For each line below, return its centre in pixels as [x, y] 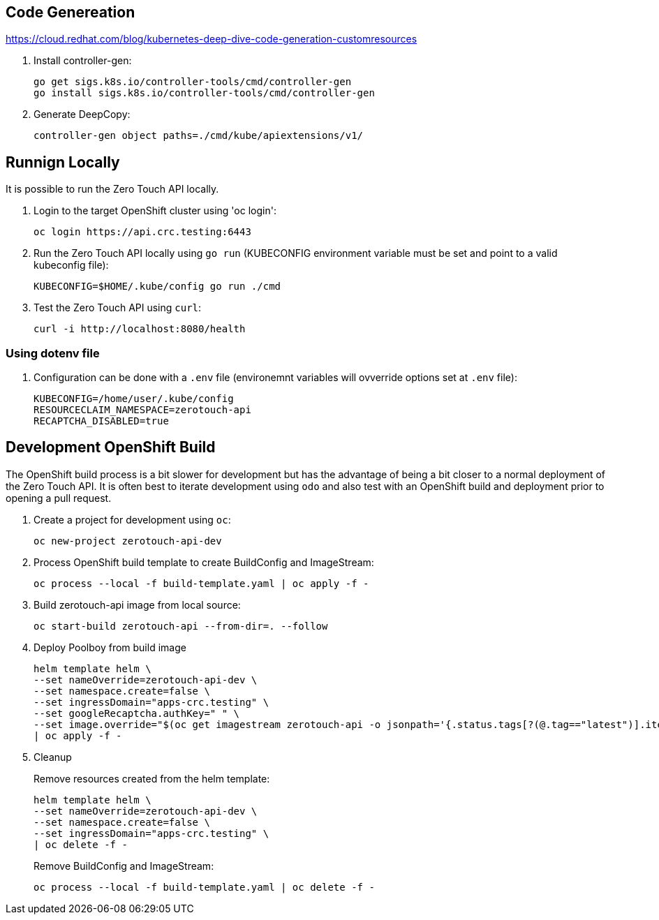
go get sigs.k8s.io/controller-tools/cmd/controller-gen [193, 82]
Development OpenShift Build [111, 447]
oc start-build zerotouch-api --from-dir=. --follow [181, 626]
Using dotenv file [53, 353]
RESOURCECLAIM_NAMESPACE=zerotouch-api [142, 410]
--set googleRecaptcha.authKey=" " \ [137, 713]
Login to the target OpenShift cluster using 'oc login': [155, 211]
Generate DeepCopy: [82, 114]
